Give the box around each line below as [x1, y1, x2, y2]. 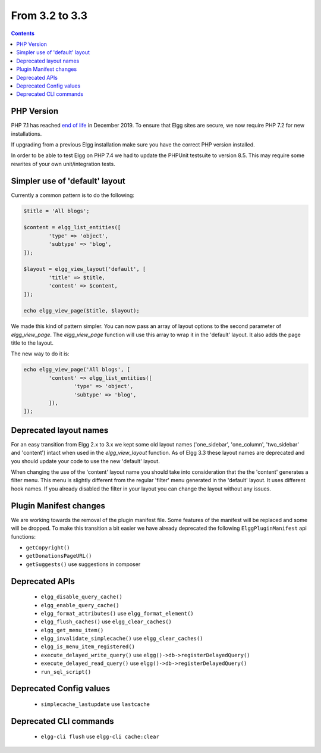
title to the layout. [11, 339, 53, 346]
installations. [11, 130, 42, 137]
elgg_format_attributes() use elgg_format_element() [40, 610, 194, 617]
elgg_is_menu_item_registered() [40, 643, 135, 650]
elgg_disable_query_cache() [40, 593, 123, 601]
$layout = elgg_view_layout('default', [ [23, 265, 146, 273]
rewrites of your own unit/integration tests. [11, 160, 115, 167]
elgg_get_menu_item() [40, 627, 104, 633]
